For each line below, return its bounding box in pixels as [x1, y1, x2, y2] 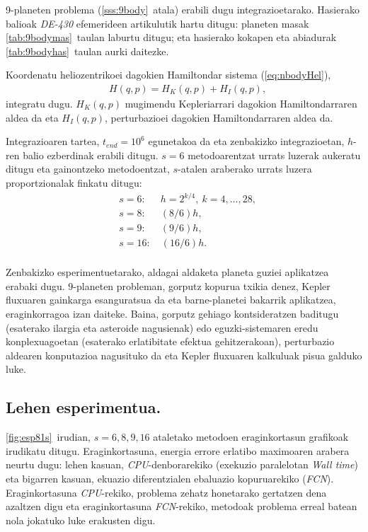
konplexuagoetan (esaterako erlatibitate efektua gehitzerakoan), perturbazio [6, 334, 335, 349]
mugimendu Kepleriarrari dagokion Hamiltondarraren [125, 96, 357, 110]
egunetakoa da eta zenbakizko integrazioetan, [148, 134, 345, 149]
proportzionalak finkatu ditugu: [6, 175, 142, 190]
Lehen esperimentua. [6, 396, 161, 418]
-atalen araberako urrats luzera [178, 161, 312, 176]
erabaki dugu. [6, 278, 65, 293]
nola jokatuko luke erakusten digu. [6, 512, 156, 527]
